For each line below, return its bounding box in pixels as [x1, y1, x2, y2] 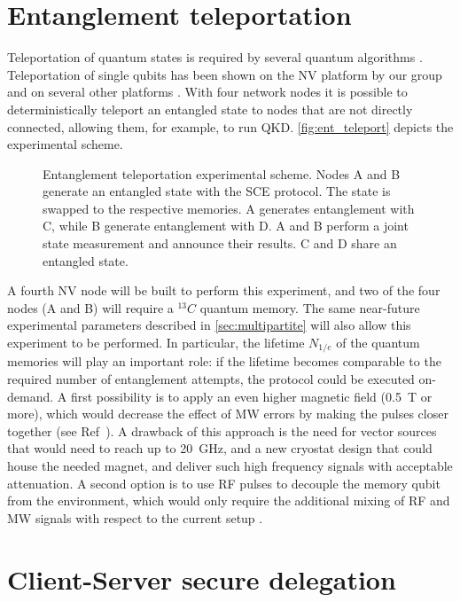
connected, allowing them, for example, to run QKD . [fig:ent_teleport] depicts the [7, 117, 454, 136]
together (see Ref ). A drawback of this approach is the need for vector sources [7, 421, 437, 440]
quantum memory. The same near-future [199, 298, 420, 317]
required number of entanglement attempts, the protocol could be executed [7, 370, 415, 388]
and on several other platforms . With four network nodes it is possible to [7, 82, 408, 101]
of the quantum [336, 333, 420, 352]
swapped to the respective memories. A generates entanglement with [43, 199, 415, 217]
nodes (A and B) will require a [7, 298, 174, 317]
